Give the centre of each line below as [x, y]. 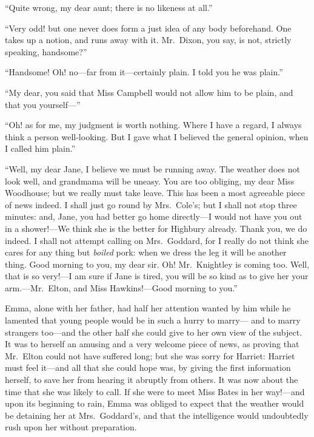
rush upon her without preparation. [71, 427]
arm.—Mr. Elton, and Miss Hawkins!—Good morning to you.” [121, 287]
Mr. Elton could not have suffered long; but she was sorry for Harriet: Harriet [150, 355]
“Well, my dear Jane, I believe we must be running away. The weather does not [152, 168]
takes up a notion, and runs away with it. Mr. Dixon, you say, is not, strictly [148, 40]
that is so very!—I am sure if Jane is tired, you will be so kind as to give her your [157, 276]
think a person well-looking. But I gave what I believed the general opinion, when [157, 136]
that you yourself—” [43, 104]
